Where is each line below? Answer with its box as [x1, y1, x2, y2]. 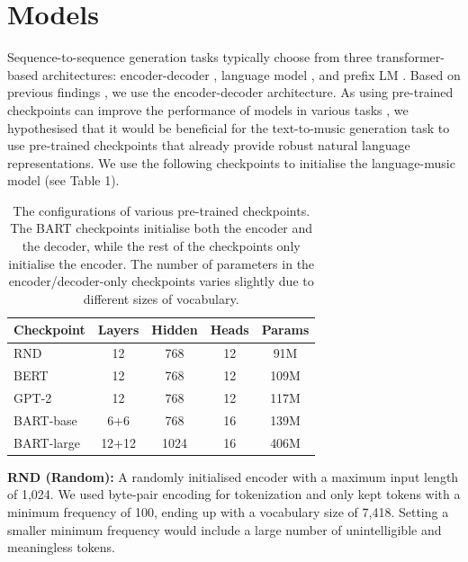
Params [261, 320, 310, 339]
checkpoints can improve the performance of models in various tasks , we [7, 100, 409, 119]
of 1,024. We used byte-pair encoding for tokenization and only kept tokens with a [7, 485, 461, 504]
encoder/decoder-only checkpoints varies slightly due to [8, 272, 314, 290]
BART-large [13, 433, 80, 451]
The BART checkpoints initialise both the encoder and [10, 219, 313, 237]
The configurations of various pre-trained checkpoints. [13, 201, 310, 219]
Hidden [151, 320, 198, 339]
